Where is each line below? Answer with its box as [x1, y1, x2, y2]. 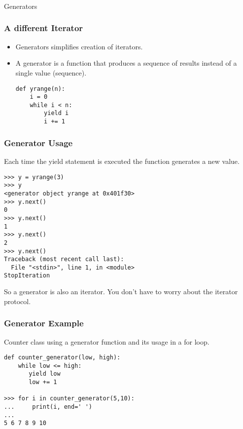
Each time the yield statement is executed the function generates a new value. [4, 156, 240, 166]
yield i [44, 110, 69, 117]
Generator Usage [4, 136, 73, 149]
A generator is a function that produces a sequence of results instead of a [15, 58, 237, 68]
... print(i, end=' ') [4, 403, 92, 411]
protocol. [4, 296, 31, 306]
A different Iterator [4, 22, 83, 34]
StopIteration [4, 272, 50, 279]
